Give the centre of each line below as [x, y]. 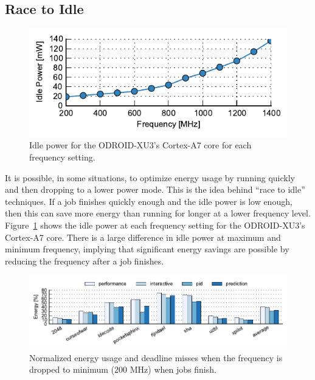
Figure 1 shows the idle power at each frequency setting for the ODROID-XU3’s [155, 225]
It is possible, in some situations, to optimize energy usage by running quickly [150, 177]
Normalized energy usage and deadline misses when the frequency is [156, 357]
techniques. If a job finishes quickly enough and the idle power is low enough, [149, 201]
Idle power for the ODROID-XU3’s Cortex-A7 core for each [140, 145]
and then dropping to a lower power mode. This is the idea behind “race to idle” [155, 189]
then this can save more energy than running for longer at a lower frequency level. [158, 213]
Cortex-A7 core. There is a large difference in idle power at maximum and [143, 237]
